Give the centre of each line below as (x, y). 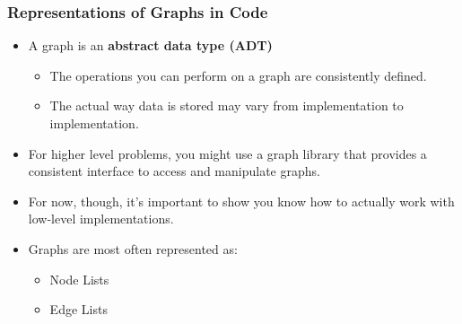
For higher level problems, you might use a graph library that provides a (227, 153)
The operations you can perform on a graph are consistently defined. (238, 75)
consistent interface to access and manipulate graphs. (174, 171)
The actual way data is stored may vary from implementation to (227, 105)
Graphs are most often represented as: (133, 248)
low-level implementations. (101, 219)
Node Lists (79, 279)
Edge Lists (78, 309)
